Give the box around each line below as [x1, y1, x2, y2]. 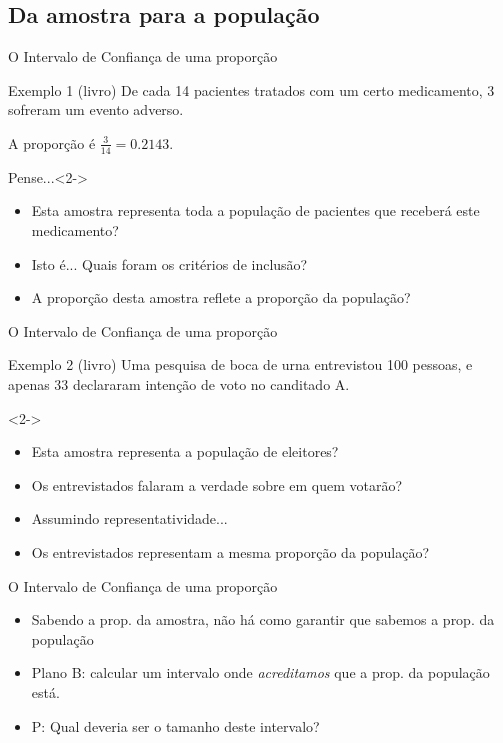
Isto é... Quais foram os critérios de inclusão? [31, 253, 308, 274]
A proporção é [8, 132, 96, 153]
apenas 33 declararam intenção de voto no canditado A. [8, 373, 350, 394]
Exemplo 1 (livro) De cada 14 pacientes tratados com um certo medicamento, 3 [8, 79, 495, 100]
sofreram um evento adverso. [8, 99, 184, 120]
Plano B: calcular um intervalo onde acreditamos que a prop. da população [31, 662, 490, 683]
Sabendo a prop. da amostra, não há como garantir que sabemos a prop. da [31, 609, 495, 630]
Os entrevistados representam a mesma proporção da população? [31, 541, 430, 562]
